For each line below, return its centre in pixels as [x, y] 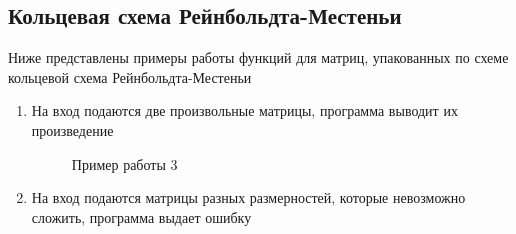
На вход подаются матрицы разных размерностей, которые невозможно [248, 197]
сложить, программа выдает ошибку [141, 216]
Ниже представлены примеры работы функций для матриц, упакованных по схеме [258, 57]
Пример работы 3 [124, 163]
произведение [72, 129]
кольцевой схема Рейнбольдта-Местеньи [130, 76]
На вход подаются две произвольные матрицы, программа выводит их [244, 110]
